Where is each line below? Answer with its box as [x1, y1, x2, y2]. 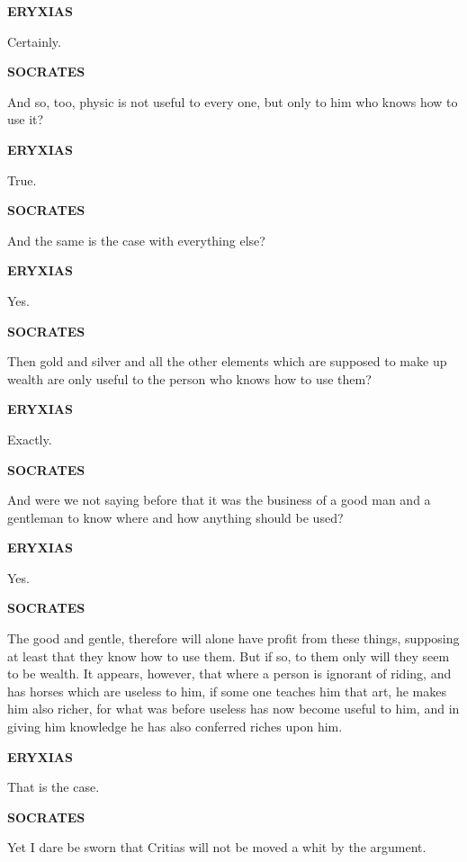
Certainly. [7, 31, 61, 50]
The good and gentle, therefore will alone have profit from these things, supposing [7, 629, 460, 648]
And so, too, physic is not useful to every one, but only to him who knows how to [7, 92, 458, 111]
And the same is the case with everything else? [7, 230, 265, 249]
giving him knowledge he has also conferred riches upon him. [7, 717, 343, 736]
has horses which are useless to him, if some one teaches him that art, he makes [7, 681, 446, 700]
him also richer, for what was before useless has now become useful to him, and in [7, 699, 460, 718]
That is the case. [7, 777, 100, 796]
